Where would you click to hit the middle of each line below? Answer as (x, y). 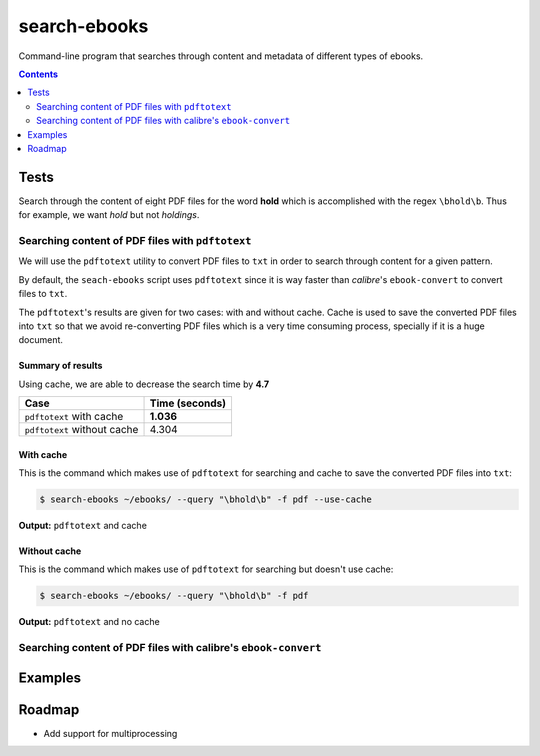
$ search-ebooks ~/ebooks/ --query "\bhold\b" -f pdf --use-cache (205, 499)
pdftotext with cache (74, 417)
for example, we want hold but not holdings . (109, 215)
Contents (38, 74)
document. (41, 340)
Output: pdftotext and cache (82, 526)
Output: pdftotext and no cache (89, 622)
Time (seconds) (188, 403)
